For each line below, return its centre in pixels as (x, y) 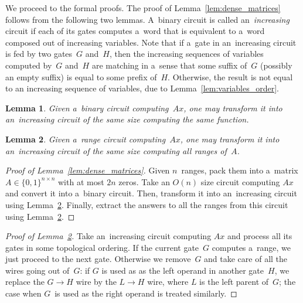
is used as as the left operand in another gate (183, 270)
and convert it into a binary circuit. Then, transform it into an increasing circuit (151, 193)
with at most (81, 181)
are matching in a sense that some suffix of (169, 65)
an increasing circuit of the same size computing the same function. (127, 119)
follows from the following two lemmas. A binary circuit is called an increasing (147, 19)
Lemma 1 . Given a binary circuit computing (87, 108)
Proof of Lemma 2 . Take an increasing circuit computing (108, 236)
